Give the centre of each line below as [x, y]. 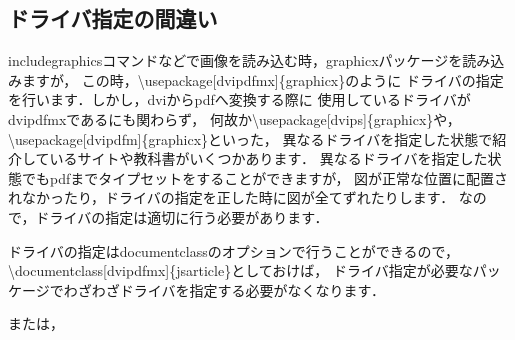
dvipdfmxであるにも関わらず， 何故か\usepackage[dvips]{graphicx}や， [234, 118]
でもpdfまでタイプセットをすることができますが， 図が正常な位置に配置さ [265, 177]
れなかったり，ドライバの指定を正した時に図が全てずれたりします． [231, 197]
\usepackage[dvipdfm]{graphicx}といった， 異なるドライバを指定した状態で [250, 138]
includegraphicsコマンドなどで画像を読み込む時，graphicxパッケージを [235, 60]
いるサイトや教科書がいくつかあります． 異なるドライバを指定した [268, 158]
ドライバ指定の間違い [113, 18]
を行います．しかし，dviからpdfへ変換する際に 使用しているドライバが [239, 99]
